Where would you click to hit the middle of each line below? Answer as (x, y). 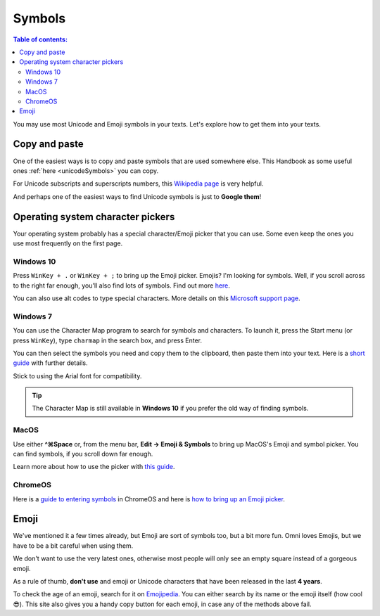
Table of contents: (40, 39)
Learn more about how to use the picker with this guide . (94, 467)
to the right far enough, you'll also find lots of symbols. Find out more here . (121, 285)
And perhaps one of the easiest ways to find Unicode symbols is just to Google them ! (137, 196)
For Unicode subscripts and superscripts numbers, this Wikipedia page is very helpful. (138, 184)
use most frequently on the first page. (68, 243)
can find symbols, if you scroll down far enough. (83, 454)
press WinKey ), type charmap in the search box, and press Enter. (107, 340)
